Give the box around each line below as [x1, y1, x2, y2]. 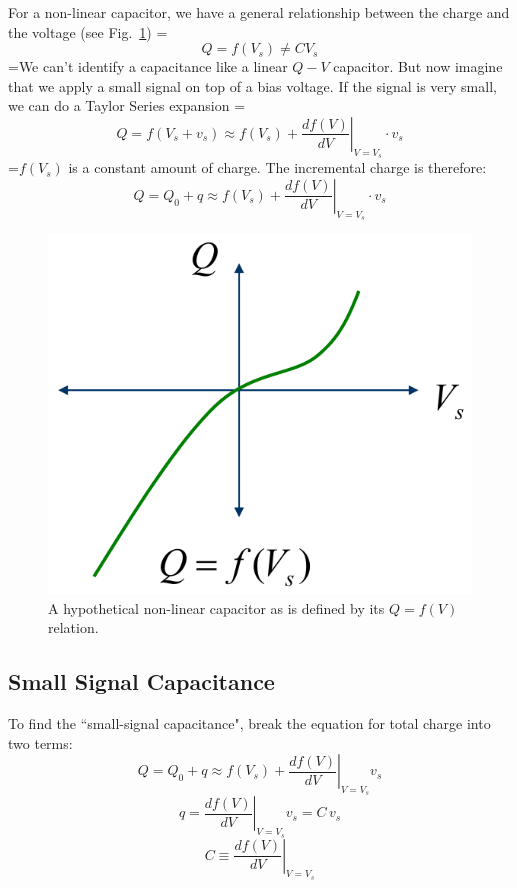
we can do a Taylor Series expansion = [8, 95, 246, 116]
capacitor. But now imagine [333, 56, 503, 77]
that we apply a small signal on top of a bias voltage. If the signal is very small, [8, 75, 497, 96]
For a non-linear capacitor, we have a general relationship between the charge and [8, 2, 510, 22]
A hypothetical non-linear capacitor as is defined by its [48, 597, 385, 618]
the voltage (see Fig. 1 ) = [8, 21, 168, 42]
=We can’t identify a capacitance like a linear [8, 56, 288, 77]
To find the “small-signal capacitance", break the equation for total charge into [8, 713, 491, 733]
